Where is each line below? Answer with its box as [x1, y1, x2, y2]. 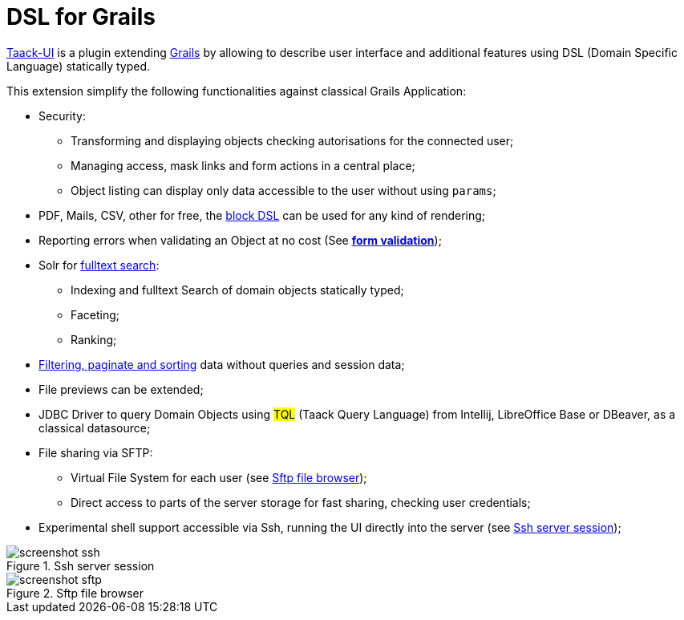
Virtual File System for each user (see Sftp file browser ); [71, 470, 367, 484]
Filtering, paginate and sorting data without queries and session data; [38, 357, 405, 371]
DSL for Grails [6, 3, 156, 30]
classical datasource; [38, 420, 151, 435]
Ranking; [71, 332, 117, 346]
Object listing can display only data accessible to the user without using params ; [71, 183, 496, 197]
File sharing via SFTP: [38, 445, 153, 460]
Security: [38, 108, 86, 123]
